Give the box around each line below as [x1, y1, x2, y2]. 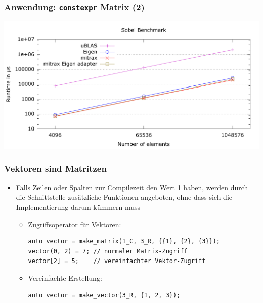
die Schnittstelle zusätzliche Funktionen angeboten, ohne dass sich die [16, 192, 232, 202]
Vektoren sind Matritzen [4, 162, 107, 175]
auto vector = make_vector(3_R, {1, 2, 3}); [28, 291, 181, 299]
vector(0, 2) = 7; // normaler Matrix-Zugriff [28, 247, 188, 255]
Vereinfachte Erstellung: [28, 272, 102, 283]
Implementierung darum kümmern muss [16, 202, 141, 212]
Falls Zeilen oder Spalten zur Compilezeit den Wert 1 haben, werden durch [16, 182, 248, 192]
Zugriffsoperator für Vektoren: [28, 219, 121, 229]
